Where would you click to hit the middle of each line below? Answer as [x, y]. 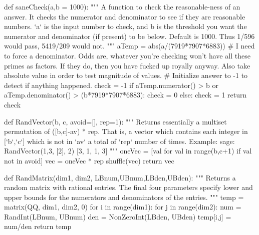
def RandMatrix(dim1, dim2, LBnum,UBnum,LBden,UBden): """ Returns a [120, 177]
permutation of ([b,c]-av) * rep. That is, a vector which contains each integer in [126, 131]
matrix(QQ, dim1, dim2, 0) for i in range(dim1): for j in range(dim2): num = [123, 207]
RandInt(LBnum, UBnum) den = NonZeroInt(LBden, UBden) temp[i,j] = [118, 216]
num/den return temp [38, 226]
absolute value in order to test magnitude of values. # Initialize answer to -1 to [126, 75]
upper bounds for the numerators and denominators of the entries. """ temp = [124, 197]
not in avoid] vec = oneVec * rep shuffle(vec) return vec [89, 160]
